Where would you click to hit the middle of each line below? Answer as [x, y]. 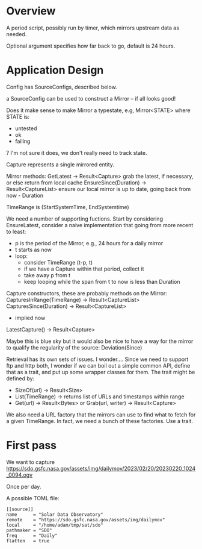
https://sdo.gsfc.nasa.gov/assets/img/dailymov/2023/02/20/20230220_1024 [101, 468]
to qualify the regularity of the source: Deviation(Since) [74, 347]
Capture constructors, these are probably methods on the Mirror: [87, 293]
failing [23, 141]
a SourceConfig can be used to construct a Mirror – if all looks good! [91, 98]
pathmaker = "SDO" [29, 530]
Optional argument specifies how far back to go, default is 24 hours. [91, 46]
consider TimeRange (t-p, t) [58, 262]
